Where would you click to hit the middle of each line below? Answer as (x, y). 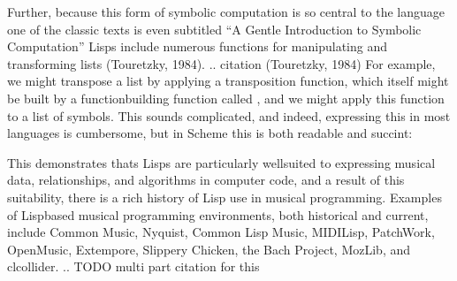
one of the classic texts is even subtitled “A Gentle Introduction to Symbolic (214, 29)
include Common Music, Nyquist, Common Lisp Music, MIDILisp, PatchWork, (221, 232)
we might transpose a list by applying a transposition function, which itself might (228, 81)
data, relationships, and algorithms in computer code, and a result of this (206, 180)
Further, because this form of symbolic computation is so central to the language (226, 11)
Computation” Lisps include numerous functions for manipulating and (197, 46)
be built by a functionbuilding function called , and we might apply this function (226, 98)
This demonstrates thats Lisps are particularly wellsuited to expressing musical (221, 162)
